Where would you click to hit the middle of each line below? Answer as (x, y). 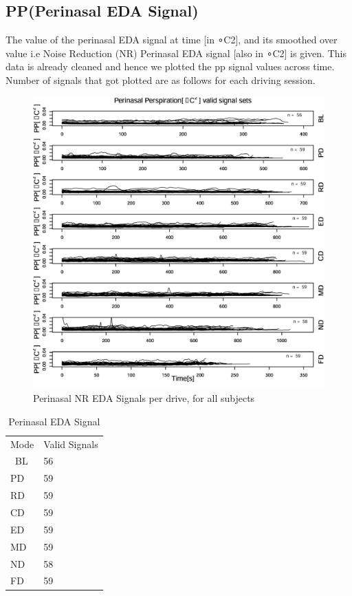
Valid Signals (71, 444)
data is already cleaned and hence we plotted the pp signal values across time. (170, 66)
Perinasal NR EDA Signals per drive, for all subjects (144, 398)
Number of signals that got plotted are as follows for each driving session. (161, 79)
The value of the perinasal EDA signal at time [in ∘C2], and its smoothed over (172, 40)
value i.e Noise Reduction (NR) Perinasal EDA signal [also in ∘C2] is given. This (176, 53)
